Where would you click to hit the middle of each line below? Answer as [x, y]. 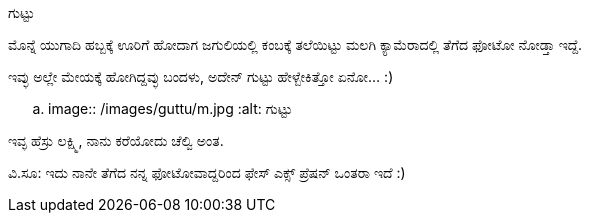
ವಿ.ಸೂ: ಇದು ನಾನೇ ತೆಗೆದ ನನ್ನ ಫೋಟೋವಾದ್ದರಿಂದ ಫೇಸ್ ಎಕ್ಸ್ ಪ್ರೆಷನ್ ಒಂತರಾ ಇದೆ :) [207, 172]
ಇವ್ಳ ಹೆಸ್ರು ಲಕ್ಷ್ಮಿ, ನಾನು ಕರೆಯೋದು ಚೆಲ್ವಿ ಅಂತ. [116, 140]
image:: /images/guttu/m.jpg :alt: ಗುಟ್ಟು [170, 108]
